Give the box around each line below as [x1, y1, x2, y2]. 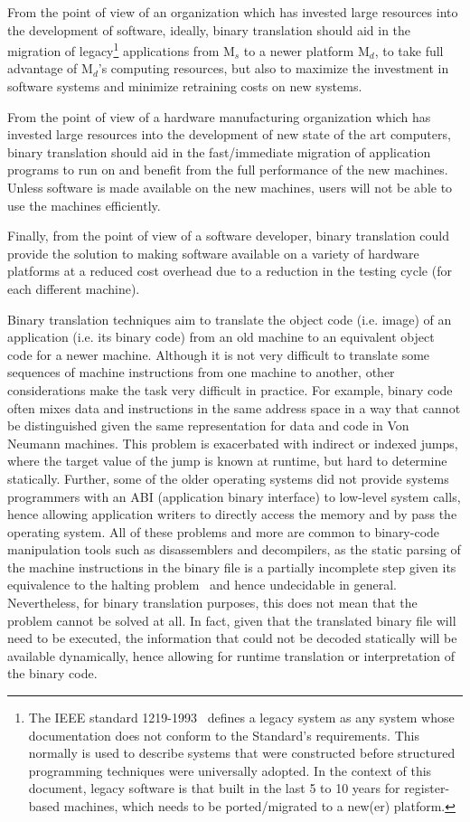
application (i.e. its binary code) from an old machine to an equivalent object [7, 327, 435, 346]
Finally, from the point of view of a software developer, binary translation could [7, 226, 450, 245]
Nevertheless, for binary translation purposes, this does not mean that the [7, 593, 418, 612]
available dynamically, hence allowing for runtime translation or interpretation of [7, 646, 456, 665]
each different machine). [7, 279, 140, 298]
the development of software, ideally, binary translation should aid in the [7, 20, 411, 39]
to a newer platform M [243, 41, 370, 60]
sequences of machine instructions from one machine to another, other [7, 363, 395, 382]
